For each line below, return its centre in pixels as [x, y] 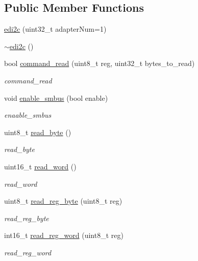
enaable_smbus [28, 115]
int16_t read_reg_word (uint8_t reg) [64, 235]
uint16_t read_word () [40, 166]
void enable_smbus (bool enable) [56, 97]
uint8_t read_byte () [38, 132]
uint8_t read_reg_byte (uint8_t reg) [63, 201]
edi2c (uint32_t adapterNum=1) [55, 29]
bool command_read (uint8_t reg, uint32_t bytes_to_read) [100, 63]
